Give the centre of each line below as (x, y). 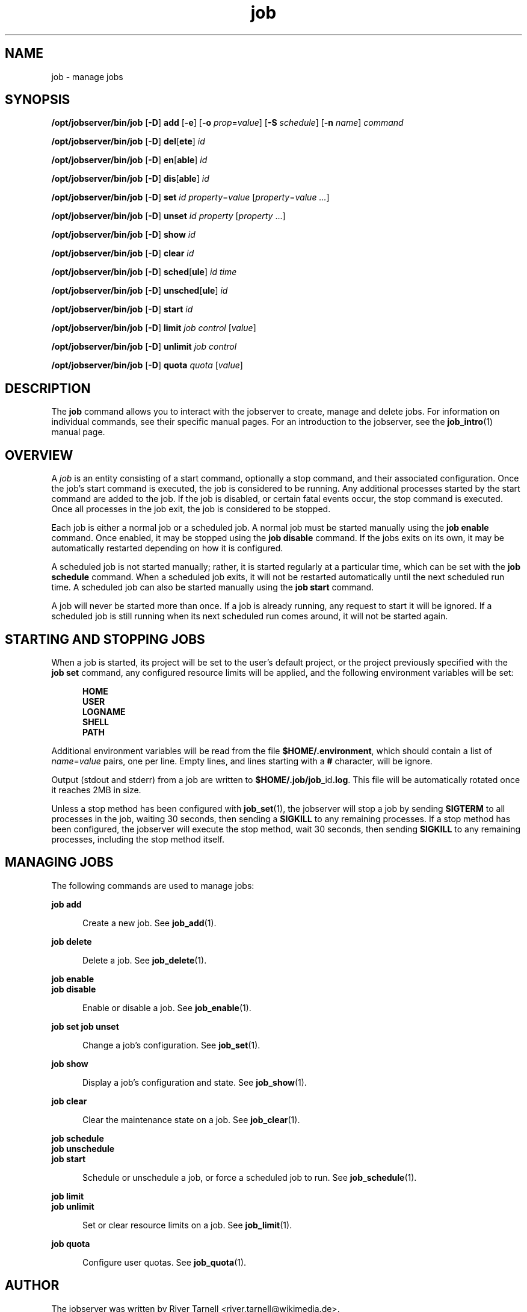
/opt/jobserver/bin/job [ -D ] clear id (123, 253)
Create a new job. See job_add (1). (149, 923)
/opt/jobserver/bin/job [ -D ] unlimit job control (144, 347)
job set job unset (85, 1026)
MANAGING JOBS (59, 862)
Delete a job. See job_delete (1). (145, 960)
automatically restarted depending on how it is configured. (167, 548)
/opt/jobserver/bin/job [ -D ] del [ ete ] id (128, 141)
